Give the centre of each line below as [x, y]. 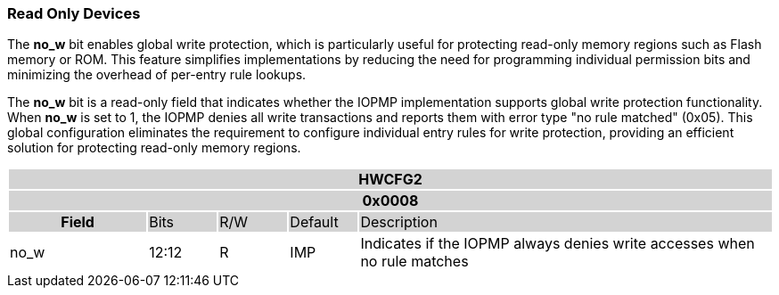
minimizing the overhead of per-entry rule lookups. [157, 75]
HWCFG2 [390, 180]
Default [314, 222]
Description [399, 222]
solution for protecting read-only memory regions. [154, 148]
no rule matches [414, 262]
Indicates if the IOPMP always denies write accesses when [558, 244]
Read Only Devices [74, 13]
